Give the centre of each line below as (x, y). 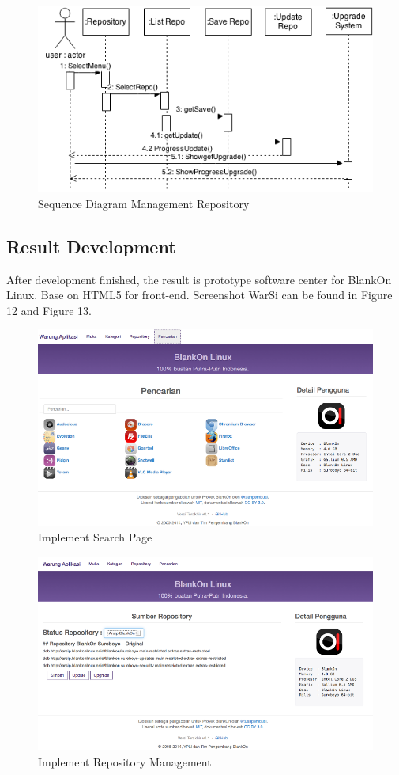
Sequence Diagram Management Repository (144, 203)
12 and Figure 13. (49, 310)
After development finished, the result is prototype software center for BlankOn (199, 279)
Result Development (91, 246)
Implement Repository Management (125, 761)
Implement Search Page (95, 536)
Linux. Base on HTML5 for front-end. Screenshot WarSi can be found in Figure (199, 295)
